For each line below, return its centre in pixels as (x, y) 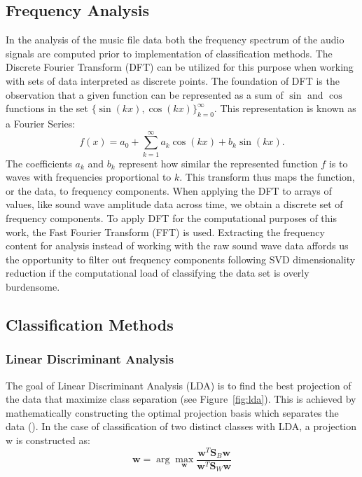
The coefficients (39, 163)
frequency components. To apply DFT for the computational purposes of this (171, 218)
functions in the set (47, 108)
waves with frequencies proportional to (89, 177)
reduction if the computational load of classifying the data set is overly (158, 273)
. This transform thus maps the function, (267, 177)
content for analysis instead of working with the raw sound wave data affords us (177, 246)
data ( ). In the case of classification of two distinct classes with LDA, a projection (181, 426)
